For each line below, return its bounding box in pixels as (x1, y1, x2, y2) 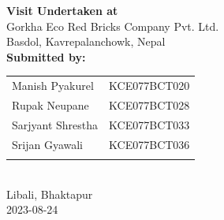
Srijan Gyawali (12, 136, 83, 152)
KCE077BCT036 (109, 136, 190, 152)
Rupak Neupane (12, 96, 89, 113)
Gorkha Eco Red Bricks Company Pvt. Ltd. (6, 17, 219, 34)
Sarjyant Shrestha (12, 116, 99, 132)
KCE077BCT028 (109, 96, 190, 113)
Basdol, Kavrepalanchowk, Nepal (6, 33, 166, 50)
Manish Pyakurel (12, 77, 94, 94)
